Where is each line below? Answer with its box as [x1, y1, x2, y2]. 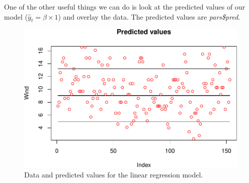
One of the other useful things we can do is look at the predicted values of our [4, 2, 245, 12]
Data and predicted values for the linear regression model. [24, 169, 203, 179]
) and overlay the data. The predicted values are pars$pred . [58, 11, 240, 22]
